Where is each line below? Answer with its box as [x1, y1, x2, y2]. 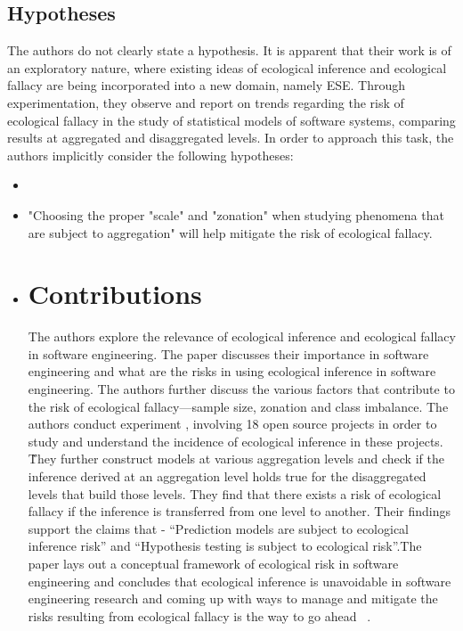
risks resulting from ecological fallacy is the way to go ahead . [28, 606, 371, 625]
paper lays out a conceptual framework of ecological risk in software [28, 553, 399, 572]
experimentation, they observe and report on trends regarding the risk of [7, 93, 404, 111]
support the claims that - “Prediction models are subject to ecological [28, 519, 410, 537]
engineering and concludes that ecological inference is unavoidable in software [28, 571, 451, 590]
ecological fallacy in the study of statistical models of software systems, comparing [7, 111, 456, 129]
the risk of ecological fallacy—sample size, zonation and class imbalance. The [28, 397, 449, 415]
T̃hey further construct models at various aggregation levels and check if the [28, 449, 444, 468]
